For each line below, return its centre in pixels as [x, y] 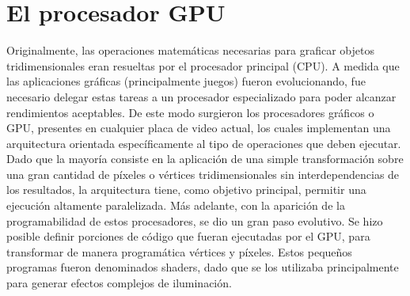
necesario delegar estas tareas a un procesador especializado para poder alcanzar [201, 96]
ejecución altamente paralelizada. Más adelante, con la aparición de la [176, 205]
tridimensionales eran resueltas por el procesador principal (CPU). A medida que [203, 65]
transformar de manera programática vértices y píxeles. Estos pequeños [179, 251]
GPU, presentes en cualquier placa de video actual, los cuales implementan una [199, 128]
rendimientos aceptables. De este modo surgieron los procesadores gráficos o [190, 112]
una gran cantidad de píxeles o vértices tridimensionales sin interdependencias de [203, 174]
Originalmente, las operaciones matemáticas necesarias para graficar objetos [190, 50]
